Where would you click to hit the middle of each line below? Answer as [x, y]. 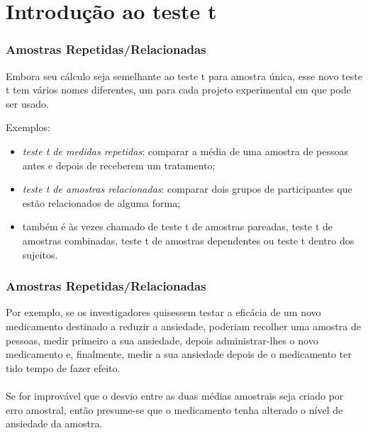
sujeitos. [40, 254]
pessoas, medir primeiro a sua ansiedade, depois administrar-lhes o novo [162, 340]
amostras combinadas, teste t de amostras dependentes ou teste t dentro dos [188, 240]
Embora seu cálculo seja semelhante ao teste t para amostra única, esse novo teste [184, 75]
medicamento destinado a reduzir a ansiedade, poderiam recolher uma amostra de [183, 326]
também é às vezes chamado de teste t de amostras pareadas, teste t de [178, 226]
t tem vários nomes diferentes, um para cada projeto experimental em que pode [178, 90]
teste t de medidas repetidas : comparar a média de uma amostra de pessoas [185, 151]
